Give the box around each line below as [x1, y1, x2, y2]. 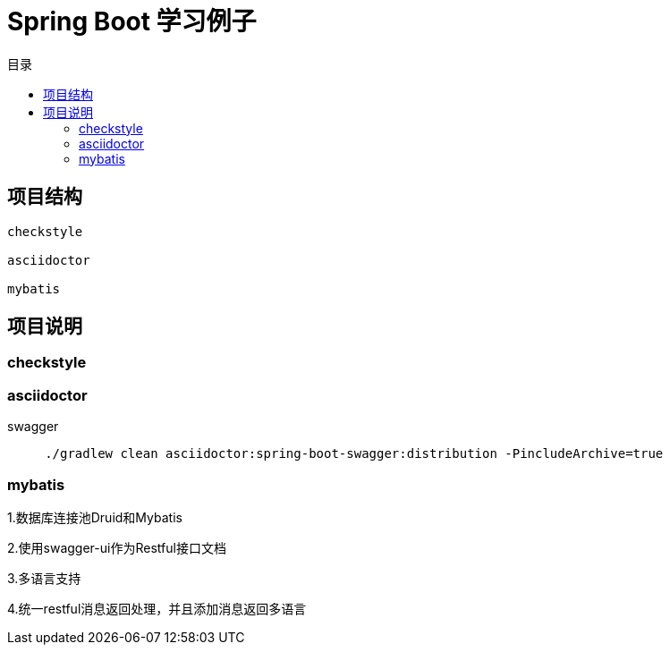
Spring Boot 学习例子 [7, 6, 257, 37]
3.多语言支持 [7, 570, 81, 586]
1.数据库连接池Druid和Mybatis [7, 509, 182, 525]
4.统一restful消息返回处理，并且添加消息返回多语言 [7, 600, 307, 616]
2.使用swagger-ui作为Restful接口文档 [7, 539, 226, 555]
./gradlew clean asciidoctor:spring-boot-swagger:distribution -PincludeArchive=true [45, 446, 664, 461]
